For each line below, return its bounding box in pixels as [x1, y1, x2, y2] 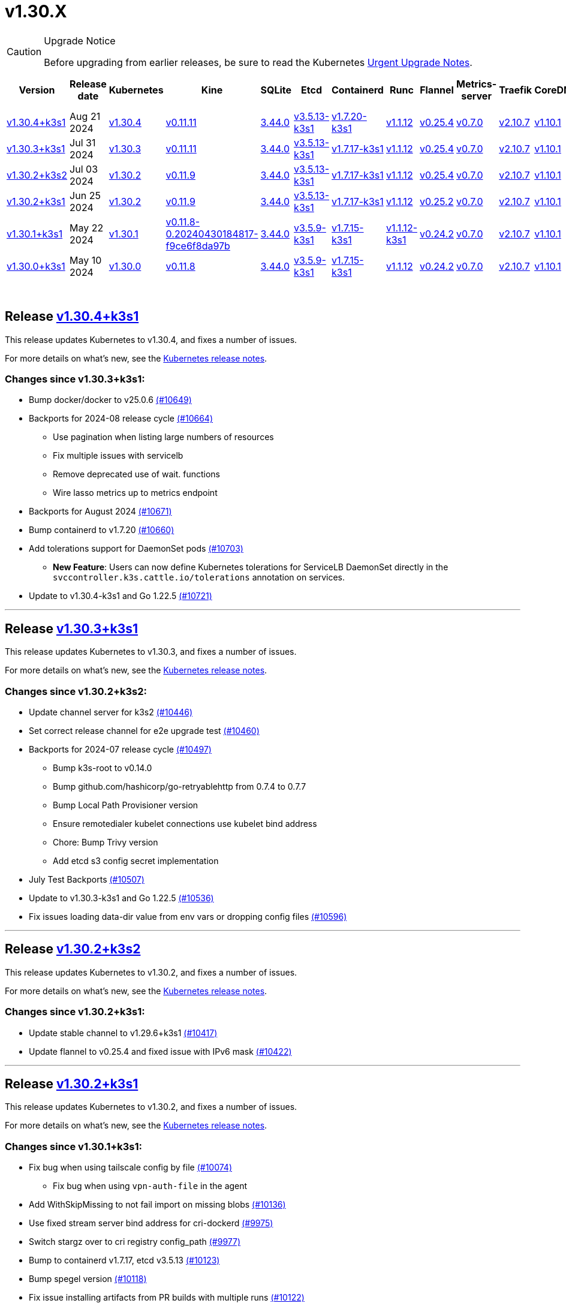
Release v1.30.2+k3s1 [5, 1076, 139, 1091]
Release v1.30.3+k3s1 [5, 621, 139, 636]
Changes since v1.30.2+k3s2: [5, 685, 147, 697]
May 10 [70, 254, 102, 266]
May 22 [70, 221, 104, 234]
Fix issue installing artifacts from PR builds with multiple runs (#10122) [29, 1292, 305, 1303]
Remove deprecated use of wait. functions [53, 469, 220, 480]
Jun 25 [70, 189, 101, 201]
